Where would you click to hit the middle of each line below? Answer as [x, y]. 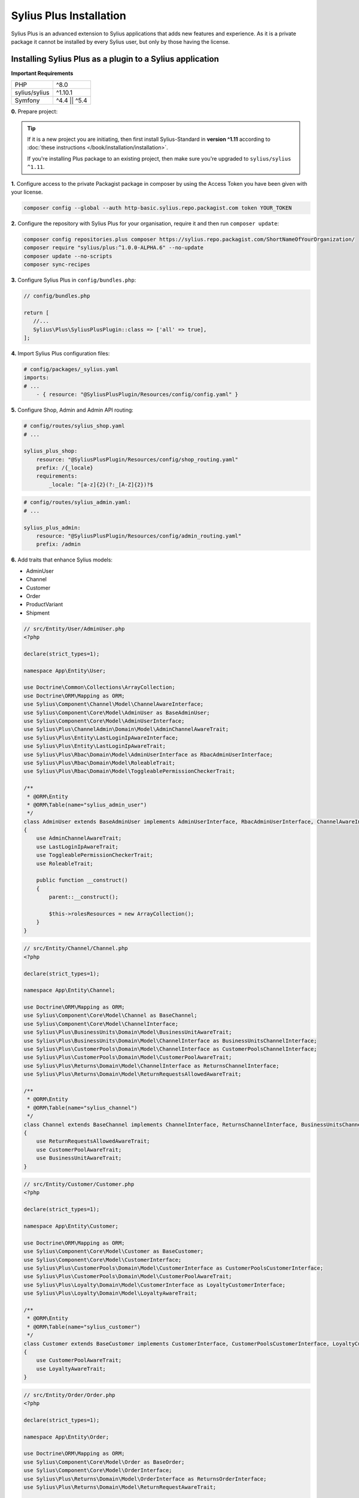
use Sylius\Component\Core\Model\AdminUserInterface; [104, 721]
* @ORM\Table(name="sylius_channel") [82, 1108]
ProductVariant [44, 605]
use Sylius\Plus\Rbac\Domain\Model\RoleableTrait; [100, 763]
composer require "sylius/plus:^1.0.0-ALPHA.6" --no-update [114, 248]
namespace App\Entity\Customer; [71, 1226]
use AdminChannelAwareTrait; [79, 838]
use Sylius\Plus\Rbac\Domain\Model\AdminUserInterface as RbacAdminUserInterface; [148, 754]
